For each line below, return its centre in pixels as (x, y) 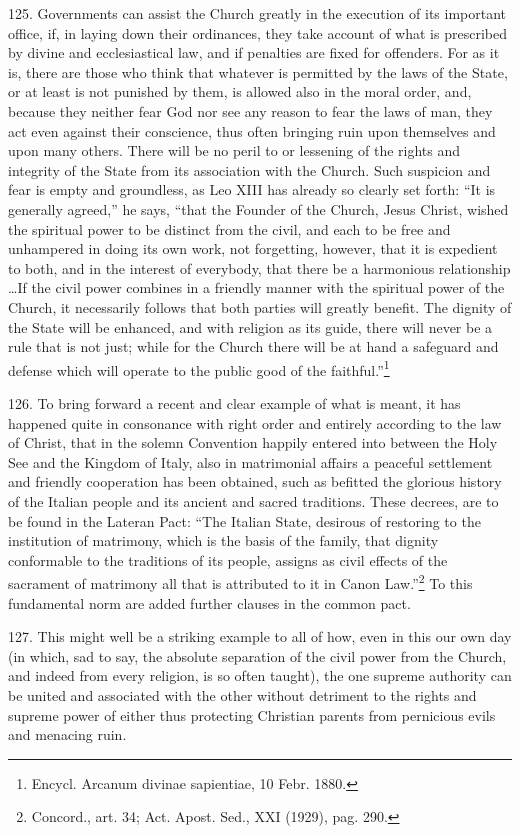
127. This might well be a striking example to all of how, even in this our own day (260, 636)
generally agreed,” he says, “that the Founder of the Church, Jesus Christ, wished (258, 208)
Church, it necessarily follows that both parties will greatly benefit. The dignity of (260, 306)
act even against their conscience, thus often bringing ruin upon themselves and (252, 130)
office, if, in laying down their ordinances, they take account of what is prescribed (257, 32)
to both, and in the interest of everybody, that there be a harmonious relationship (259, 267)
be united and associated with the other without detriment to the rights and (242, 694)
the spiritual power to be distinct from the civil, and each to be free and (229, 228)
